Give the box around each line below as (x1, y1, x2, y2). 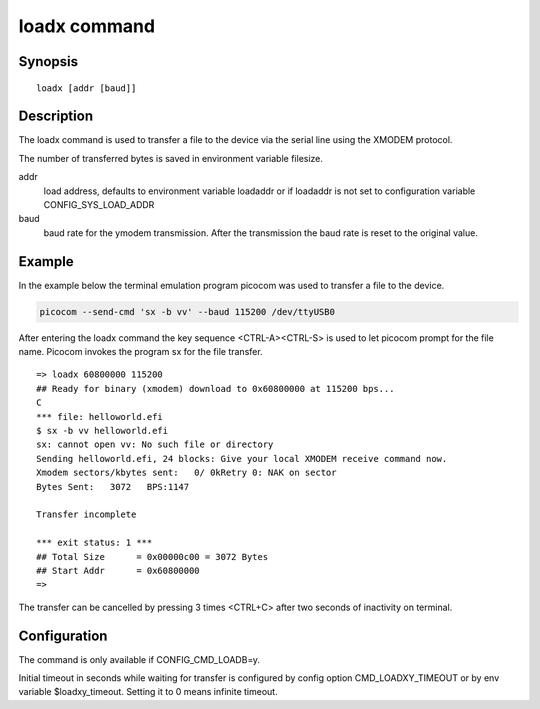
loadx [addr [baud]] (36, 82, 137, 94)
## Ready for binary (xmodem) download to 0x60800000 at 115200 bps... (36, 383, 395, 394)
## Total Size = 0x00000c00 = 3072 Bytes (36, 551, 269, 562)
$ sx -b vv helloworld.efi (36, 425, 169, 437)
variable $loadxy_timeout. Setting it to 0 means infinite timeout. (18, 686, 279, 698)
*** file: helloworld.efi (36, 411, 164, 422)
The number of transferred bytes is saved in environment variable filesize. (18, 152, 324, 164)
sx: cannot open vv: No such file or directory (36, 439, 274, 450)
